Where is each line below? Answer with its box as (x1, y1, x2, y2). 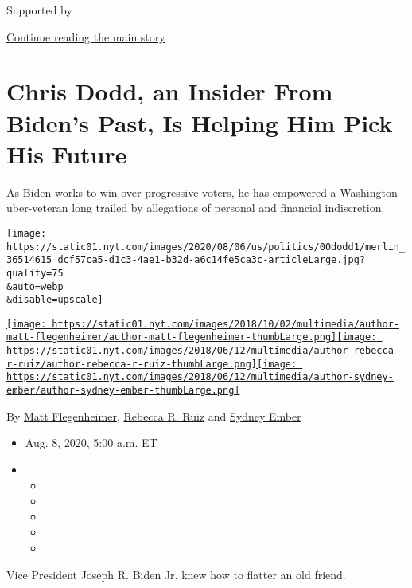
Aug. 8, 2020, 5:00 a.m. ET (25, 434, 157, 451)
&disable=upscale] (6, 294, 103, 306)
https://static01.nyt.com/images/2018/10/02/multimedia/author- (52, 318, 399, 330)
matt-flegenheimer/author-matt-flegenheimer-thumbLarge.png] (6, 331, 337, 343)
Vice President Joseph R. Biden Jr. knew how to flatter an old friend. (6, 566, 346, 582)
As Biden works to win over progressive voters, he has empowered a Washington (6, 183, 398, 200)
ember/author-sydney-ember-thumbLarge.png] (6, 385, 240, 397)
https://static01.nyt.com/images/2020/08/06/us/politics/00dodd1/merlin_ (6, 241, 406, 253)
